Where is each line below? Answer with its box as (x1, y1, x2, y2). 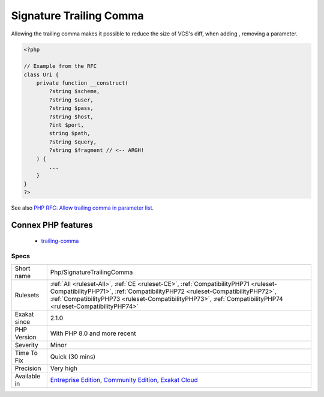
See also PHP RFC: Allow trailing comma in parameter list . (11, 204, 154, 211)
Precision (14, 364, 41, 372)
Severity (14, 341, 38, 349)
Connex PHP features (11, 220, 93, 230)
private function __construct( (36, 80, 128, 86)
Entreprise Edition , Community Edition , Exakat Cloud (50, 375, 198, 384)
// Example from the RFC (23, 63, 97, 70)
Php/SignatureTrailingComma (50, 268, 133, 276)
